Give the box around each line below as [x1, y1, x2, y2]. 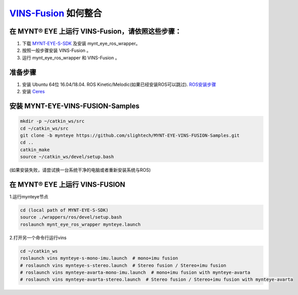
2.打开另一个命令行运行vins [9, 234, 67, 241]
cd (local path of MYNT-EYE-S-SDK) [20, 207, 109, 213]
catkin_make [20, 146, 50, 153]
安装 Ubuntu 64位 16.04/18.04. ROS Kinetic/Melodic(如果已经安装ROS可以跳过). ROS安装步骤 [22, 81, 216, 87]
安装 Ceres [22, 88, 45, 95]
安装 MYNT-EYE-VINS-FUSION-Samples [9, 102, 140, 110]
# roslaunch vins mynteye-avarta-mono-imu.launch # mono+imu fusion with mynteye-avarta [20, 270, 251, 275]
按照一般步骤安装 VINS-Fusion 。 [22, 47, 91, 53]
